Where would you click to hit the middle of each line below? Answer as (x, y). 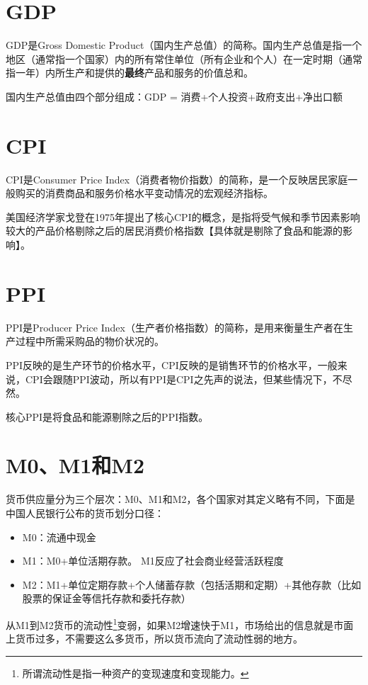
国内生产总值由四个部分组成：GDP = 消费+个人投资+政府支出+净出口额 (174, 96)
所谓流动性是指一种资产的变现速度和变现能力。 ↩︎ (136, 673)
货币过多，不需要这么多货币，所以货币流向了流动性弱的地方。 (159, 639)
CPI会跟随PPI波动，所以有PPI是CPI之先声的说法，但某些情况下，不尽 (189, 379)
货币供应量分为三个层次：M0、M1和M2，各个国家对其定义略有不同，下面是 (180, 499)
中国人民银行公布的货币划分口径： (85, 513)
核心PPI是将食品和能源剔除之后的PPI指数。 (107, 416)
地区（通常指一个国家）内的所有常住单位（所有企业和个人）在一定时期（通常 (184, 58)
